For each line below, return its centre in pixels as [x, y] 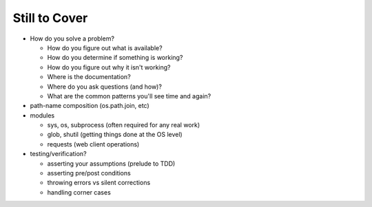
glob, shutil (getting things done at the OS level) [115, 135]
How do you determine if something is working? [115, 58]
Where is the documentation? [89, 77]
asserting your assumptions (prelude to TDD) [111, 163]
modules [42, 115]
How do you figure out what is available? [105, 47]
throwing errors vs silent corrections [99, 183]
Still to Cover [50, 18]
